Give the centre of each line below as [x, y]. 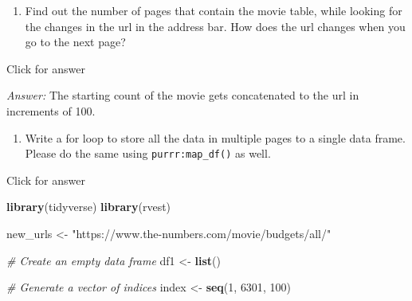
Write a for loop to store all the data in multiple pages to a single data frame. [215, 137]
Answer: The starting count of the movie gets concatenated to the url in [183, 95]
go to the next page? [75, 42]
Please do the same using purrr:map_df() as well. [148, 153]
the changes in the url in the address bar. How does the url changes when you [215, 26]
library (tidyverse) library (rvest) [89, 207]
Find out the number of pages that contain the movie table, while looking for [214, 10]
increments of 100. [51, 110]
